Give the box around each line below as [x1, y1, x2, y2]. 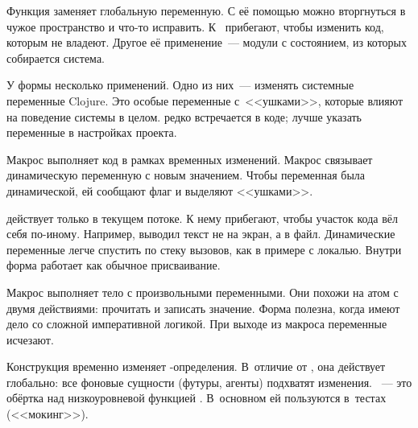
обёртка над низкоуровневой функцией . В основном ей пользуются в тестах [6, 389, 387, 406]
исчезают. [6, 331, 54, 348]
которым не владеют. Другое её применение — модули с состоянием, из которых [6, 34, 407, 51]
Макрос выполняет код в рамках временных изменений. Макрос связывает [6, 150, 373, 167]
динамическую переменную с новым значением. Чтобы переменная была [6, 167, 366, 183]
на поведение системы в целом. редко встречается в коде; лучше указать [6, 108, 362, 125]
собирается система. [6, 49, 105, 66]
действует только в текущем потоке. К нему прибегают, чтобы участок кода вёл [6, 209, 398, 226]
